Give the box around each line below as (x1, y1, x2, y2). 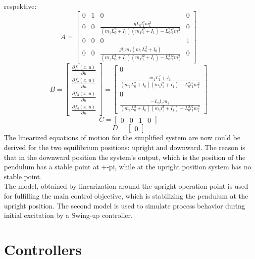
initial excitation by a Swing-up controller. (4, 210, 133, 220)
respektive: (4, 1, 37, 11)
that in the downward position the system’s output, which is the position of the (4, 152, 246, 162)
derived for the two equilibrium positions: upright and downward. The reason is (4, 142, 246, 153)
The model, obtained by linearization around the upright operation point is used (4, 181, 249, 191)
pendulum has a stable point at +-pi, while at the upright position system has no (4, 161, 252, 172)
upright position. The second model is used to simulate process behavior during (4, 200, 245, 210)
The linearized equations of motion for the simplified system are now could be (4, 132, 241, 143)
